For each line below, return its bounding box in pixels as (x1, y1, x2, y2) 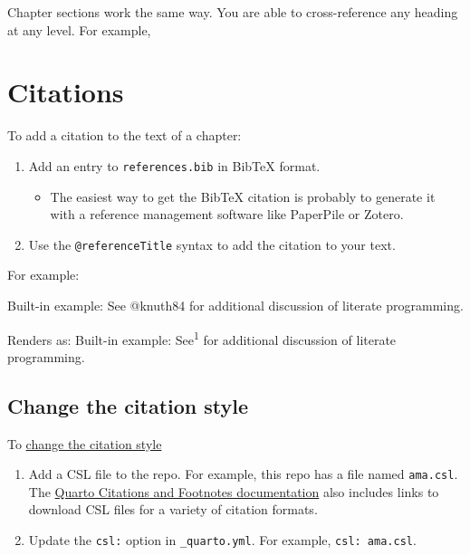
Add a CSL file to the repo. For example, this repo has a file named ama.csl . (28, 464, 458, 483)
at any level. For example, (7, 20, 151, 39)
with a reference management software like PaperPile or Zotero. (50, 205, 404, 224)
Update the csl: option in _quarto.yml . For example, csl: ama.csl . (28, 531, 417, 550)
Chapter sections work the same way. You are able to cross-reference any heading (7, 3, 458, 21)
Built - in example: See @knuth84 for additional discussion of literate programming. (7, 296, 464, 314)
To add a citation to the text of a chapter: (7, 126, 242, 145)
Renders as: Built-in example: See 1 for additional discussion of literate (7, 327, 397, 349)
